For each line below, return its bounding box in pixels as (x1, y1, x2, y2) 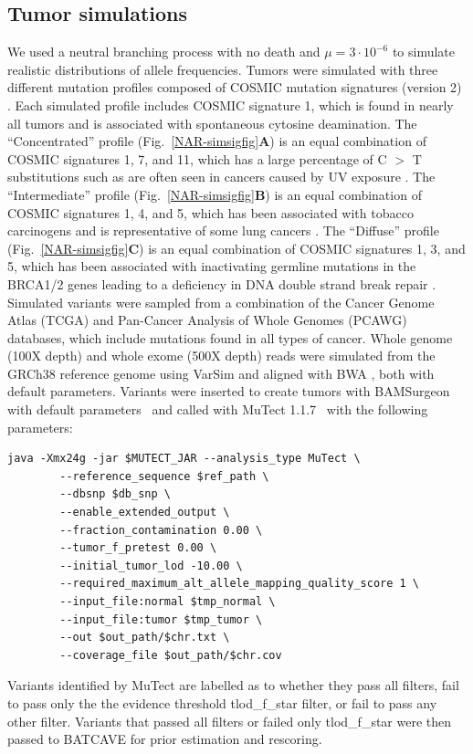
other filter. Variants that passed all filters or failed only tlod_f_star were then (7, 711, 452, 730)
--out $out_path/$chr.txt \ (59, 631, 230, 644)
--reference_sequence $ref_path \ (59, 469, 269, 483)
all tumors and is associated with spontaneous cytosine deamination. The (7, 113, 417, 132)
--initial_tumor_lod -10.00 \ (59, 559, 243, 572)
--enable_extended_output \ (59, 506, 230, 519)
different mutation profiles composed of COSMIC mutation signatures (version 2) (7, 78, 462, 97)
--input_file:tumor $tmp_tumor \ (59, 613, 263, 626)
